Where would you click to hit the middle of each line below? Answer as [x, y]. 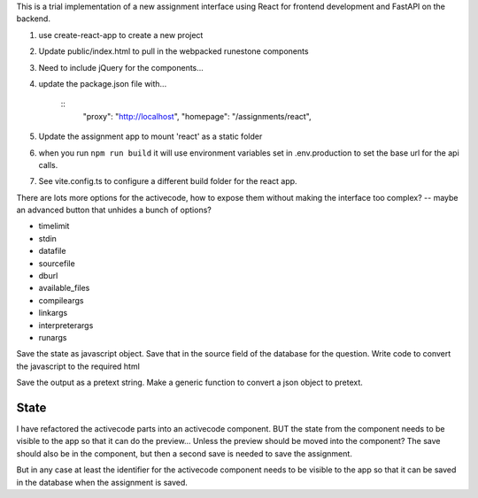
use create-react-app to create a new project [121, 34]
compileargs [61, 300]
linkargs [53, 313]
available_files [64, 288]
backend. [33, 19]
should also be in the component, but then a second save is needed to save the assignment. [185, 453]
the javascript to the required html [78, 366]
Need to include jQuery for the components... [121, 67]
